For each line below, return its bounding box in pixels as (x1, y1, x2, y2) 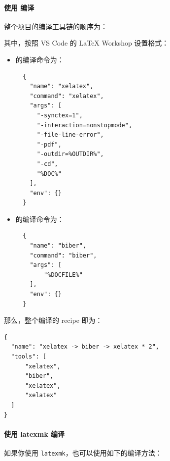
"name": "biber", (30, 242, 86, 250)
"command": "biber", (30, 252, 97, 259)
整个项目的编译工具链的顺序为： (4, 21, 107, 31)
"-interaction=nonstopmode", (36, 121, 133, 129)
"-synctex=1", (36, 111, 83, 119)
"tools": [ (11, 353, 46, 360)
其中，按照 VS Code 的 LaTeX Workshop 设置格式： (4, 38, 169, 48)
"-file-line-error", (36, 131, 104, 139)
